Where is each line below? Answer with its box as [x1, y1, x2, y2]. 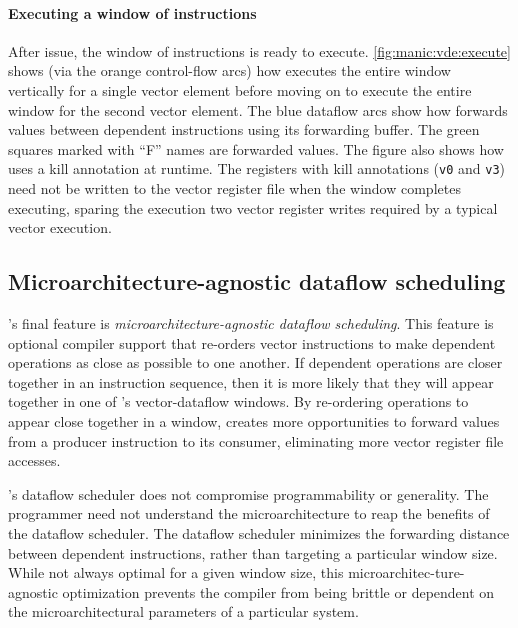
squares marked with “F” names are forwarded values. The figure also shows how [8, 138, 504, 159]
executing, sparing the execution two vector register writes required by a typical [8, 197, 498, 218]
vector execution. [8, 217, 112, 238]
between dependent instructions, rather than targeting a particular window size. [8, 542, 498, 563]
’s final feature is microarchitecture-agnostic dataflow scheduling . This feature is [8, 313, 494, 333]
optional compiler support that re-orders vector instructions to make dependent [8, 332, 496, 353]
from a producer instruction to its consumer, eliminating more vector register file [8, 430, 504, 451]
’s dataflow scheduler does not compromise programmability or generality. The [8, 483, 489, 504]
